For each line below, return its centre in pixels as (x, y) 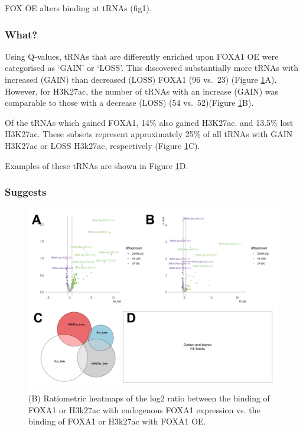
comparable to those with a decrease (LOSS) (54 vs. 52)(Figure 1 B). (129, 103)
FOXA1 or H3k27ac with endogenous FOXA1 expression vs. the (144, 409)
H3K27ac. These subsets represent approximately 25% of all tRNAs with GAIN (149, 134)
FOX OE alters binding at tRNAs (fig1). (78, 8)
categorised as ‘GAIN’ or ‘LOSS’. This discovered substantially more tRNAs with (151, 68)
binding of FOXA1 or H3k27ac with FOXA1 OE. (117, 421)
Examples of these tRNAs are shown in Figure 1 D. (97, 165)
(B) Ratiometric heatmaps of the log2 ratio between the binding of (149, 398)
